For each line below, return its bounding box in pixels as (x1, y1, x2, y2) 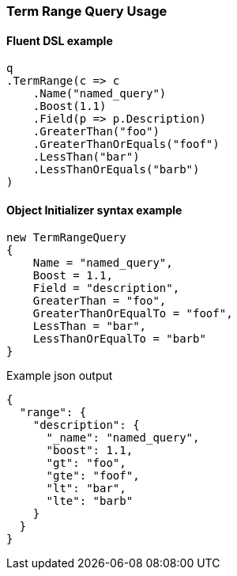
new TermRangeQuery (6, 231, 126, 244)
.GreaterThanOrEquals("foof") (32, 138, 220, 151)
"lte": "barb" (46, 495, 134, 508)
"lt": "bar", (46, 482, 126, 495)
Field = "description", (32, 282, 180, 295)
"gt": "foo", (46, 457, 126, 470)
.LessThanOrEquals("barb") (32, 163, 200, 176)
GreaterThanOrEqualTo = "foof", (32, 307, 233, 320)
